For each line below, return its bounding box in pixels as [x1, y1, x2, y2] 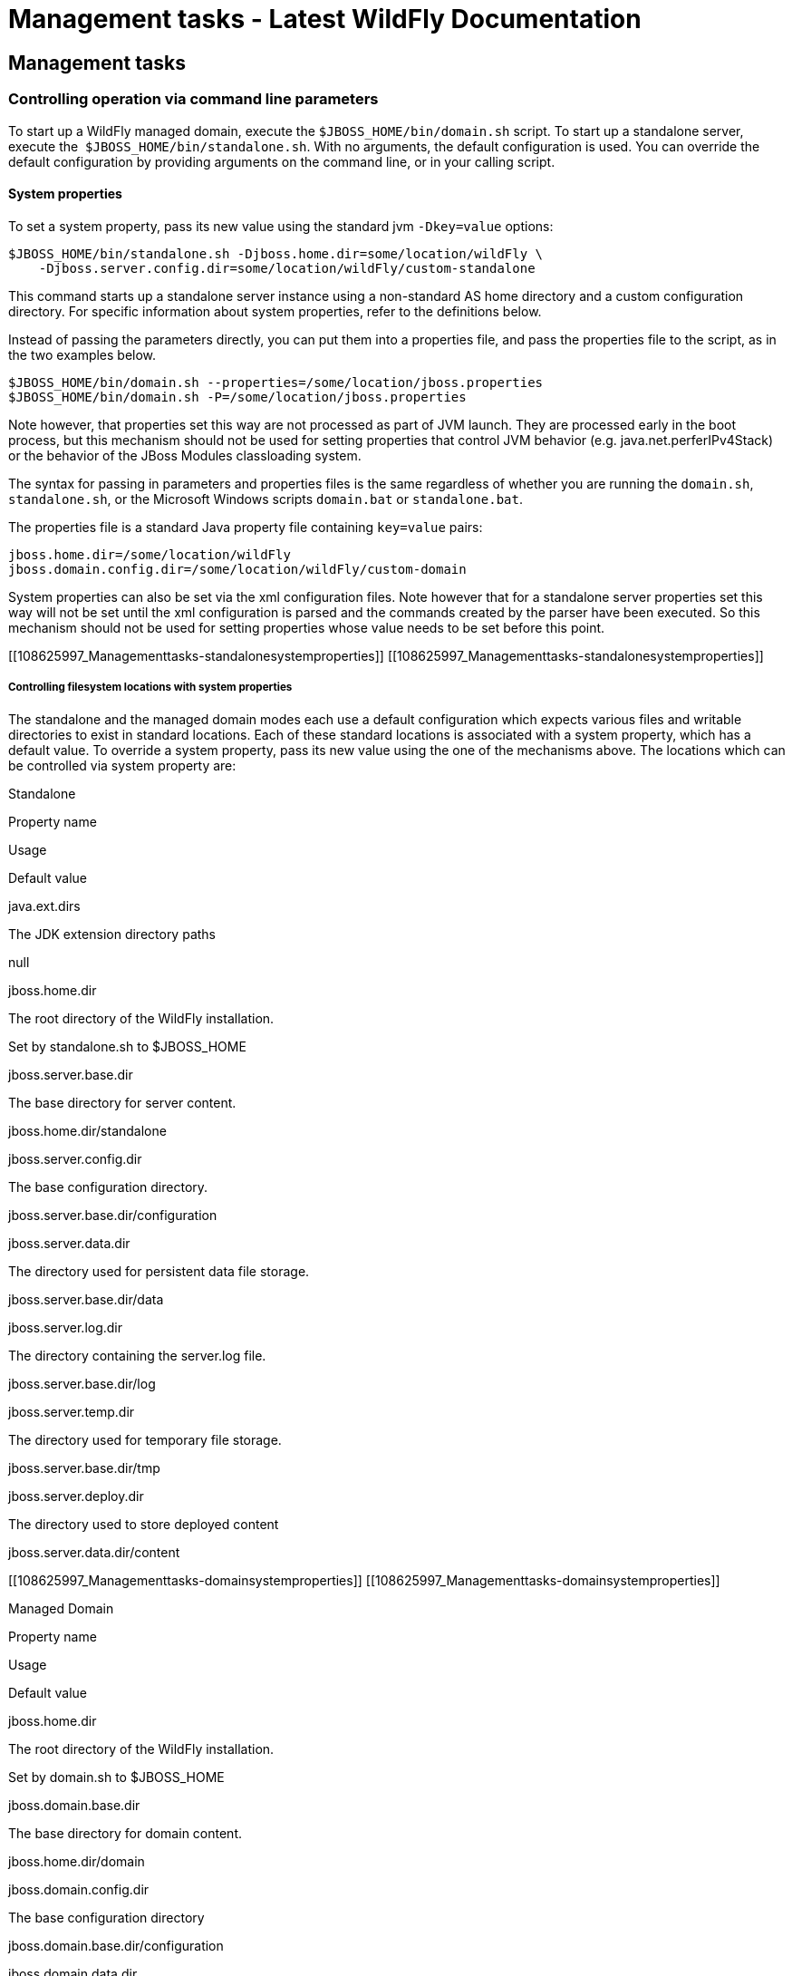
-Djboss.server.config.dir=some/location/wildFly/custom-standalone [38, 260, 536, 276]
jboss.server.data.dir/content [8, 1544, 180, 1560]
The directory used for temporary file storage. [8, 1431, 282, 1448]
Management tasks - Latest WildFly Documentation [8, 4, 642, 34]
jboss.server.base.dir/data [8, 1291, 164, 1307]
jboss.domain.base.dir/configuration [8, 1937, 224, 1953]
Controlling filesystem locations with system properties [8, 681, 293, 694]
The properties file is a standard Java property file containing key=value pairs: [8, 518, 483, 535]
